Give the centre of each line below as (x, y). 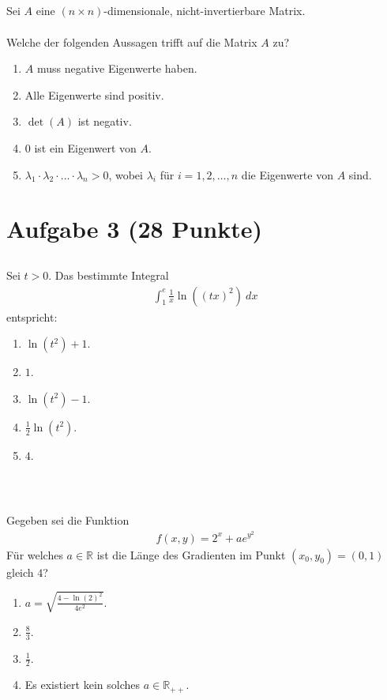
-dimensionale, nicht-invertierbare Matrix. (205, 11)
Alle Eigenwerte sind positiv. (94, 94)
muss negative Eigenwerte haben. (117, 68)
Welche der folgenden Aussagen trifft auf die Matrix (132, 41)
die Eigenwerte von (287, 174)
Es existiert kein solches (82, 685)
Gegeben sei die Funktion (68, 520)
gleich (20, 572)
